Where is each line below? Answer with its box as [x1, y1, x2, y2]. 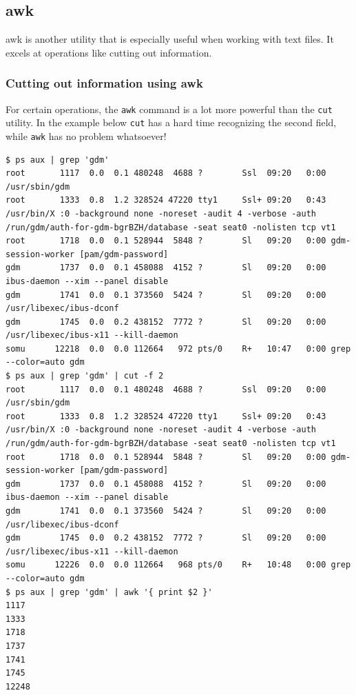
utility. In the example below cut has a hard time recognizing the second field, [6, 115, 337, 130]
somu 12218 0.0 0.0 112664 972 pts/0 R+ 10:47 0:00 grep [6, 343, 351, 354]
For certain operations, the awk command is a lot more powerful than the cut [6, 101, 333, 116]
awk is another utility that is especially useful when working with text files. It [6, 32, 334, 46]
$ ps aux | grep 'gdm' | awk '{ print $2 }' [6, 587, 213, 597]
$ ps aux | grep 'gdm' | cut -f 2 [6, 371, 164, 381]
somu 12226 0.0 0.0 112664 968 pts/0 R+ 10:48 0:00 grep [6, 560, 351, 570]
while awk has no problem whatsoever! [6, 128, 167, 143]
